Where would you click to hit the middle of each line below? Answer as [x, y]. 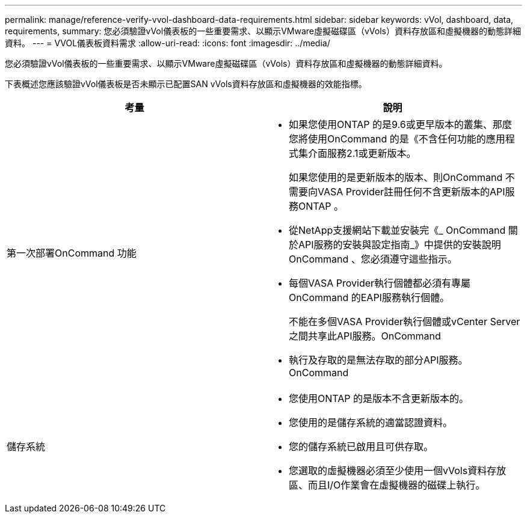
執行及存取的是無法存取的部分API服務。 [378, 360]
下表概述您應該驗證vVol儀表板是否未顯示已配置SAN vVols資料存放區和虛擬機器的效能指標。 [186, 84]
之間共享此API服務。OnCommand [365, 336]
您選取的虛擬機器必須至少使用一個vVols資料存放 [398, 471]
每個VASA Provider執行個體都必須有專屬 [380, 283]
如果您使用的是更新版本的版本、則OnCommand [396, 177]
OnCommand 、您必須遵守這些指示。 [373, 259]
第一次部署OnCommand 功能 [72, 253]
